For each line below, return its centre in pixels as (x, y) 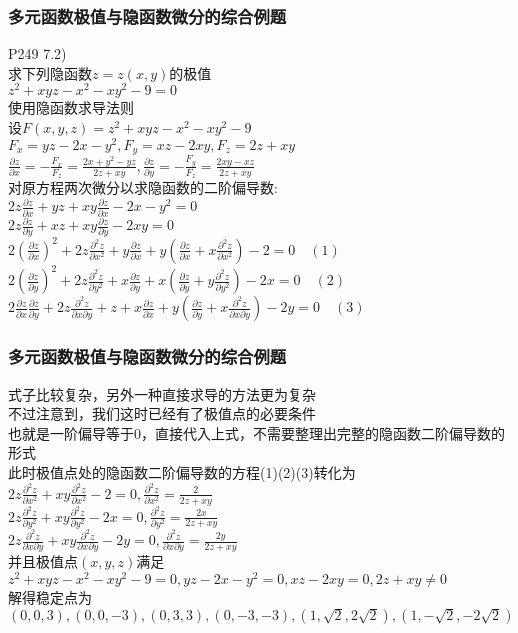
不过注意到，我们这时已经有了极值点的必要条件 (162, 413)
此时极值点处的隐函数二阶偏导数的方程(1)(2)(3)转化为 (182, 472)
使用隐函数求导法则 (71, 107)
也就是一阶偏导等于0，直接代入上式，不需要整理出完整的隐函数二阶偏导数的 (256, 432)
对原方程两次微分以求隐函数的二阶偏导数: (143, 187)
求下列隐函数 (50, 72)
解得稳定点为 (50, 597)
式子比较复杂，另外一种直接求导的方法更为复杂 (162, 393)
